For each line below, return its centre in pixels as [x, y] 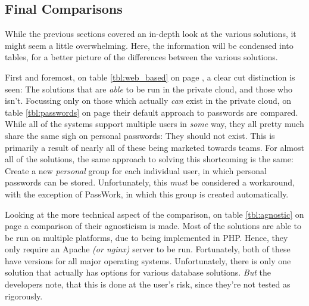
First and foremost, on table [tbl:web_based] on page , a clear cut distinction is [150, 77]
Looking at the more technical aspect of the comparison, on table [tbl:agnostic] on [154, 214]
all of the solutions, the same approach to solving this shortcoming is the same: [149, 159]
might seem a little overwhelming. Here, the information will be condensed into [149, 45]
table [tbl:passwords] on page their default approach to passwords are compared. [152, 112]
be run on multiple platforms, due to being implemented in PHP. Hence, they [146, 237]
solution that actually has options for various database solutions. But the [138, 272]
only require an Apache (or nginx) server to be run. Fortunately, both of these [148, 249]
